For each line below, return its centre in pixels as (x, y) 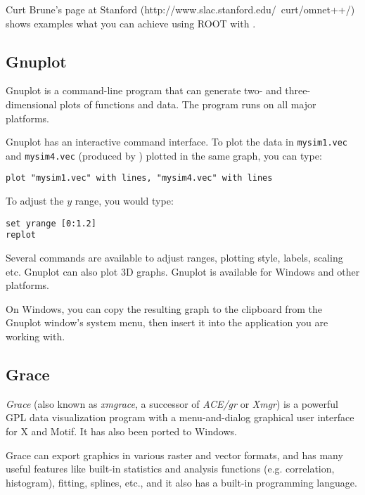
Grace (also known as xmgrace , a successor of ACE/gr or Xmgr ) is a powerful (172, 403)
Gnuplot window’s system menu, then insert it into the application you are (167, 322)
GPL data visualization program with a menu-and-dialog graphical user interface (180, 417)
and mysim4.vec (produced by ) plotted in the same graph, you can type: (164, 155)
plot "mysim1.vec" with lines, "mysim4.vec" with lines (139, 178)
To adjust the (35, 201)
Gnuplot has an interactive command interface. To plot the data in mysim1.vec (177, 142)
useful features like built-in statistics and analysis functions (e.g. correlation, (170, 469)
